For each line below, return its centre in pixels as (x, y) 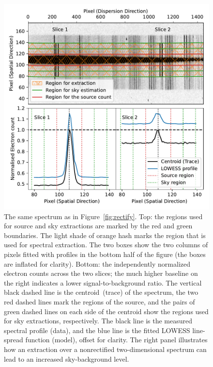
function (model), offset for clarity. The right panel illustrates (116, 340)
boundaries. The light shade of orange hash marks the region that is (105, 235)
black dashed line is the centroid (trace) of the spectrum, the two (101, 292)
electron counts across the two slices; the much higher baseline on (101, 273)
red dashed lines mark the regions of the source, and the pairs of (99, 301)
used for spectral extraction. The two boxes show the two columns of (106, 245)
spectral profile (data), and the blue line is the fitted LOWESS (97, 330)
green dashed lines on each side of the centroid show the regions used (106, 311)
